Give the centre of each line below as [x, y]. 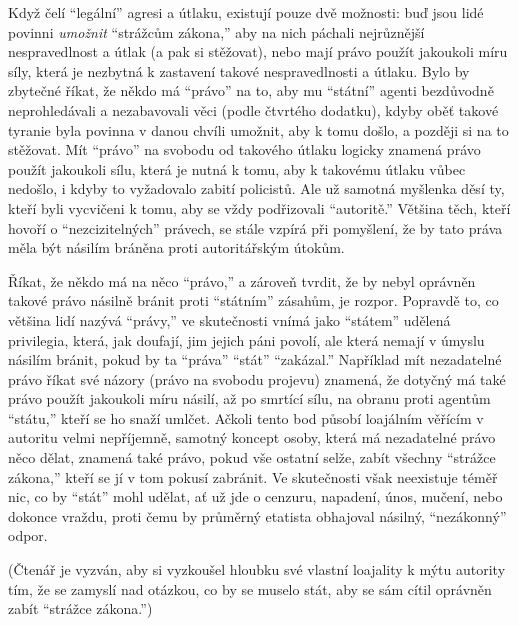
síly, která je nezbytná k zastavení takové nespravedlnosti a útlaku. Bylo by [239, 70]
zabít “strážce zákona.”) [80, 608]
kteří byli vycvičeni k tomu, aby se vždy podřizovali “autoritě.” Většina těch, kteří [259, 207]
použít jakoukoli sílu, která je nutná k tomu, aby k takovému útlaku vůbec [237, 168]
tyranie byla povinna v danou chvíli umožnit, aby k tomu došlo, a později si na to [258, 129]
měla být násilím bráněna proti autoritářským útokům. [176, 247]
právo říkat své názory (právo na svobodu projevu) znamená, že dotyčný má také [257, 378]
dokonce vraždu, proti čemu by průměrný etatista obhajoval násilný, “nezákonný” [257, 515]
